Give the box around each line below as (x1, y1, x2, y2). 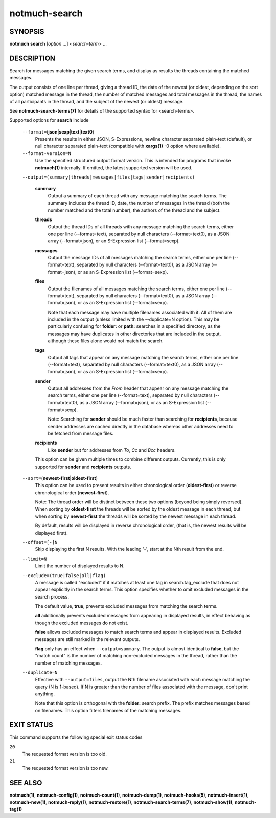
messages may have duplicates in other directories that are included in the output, (48, 330, 221, 337)
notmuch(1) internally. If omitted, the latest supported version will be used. (35, 164, 193, 171)
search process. (35, 593, 69, 600)
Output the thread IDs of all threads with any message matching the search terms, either (48, 224, 234, 230)
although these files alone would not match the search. (48, 338, 164, 344)
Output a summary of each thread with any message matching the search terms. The (48, 192, 227, 199)
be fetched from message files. (48, 430, 114, 436)
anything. (35, 691, 55, 697)
